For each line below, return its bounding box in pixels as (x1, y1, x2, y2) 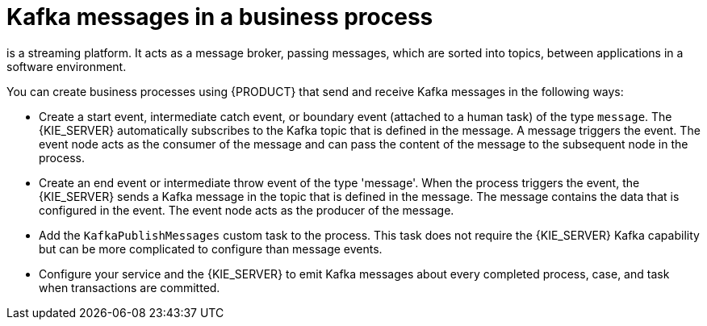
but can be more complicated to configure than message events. (39, 241, 383, 256)
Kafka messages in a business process (6, 3, 433, 31)
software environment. (6, 59, 127, 73)
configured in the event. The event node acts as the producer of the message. (39, 203, 454, 217)
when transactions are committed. (39, 280, 220, 295)
